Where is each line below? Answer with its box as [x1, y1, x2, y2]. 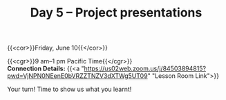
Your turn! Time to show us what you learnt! [7, 85, 132, 94]
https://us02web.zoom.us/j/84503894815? [84, 64, 206, 73]
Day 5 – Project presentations [30, 5, 203, 21]
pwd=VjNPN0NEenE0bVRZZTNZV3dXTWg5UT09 [7, 72, 148, 80]
